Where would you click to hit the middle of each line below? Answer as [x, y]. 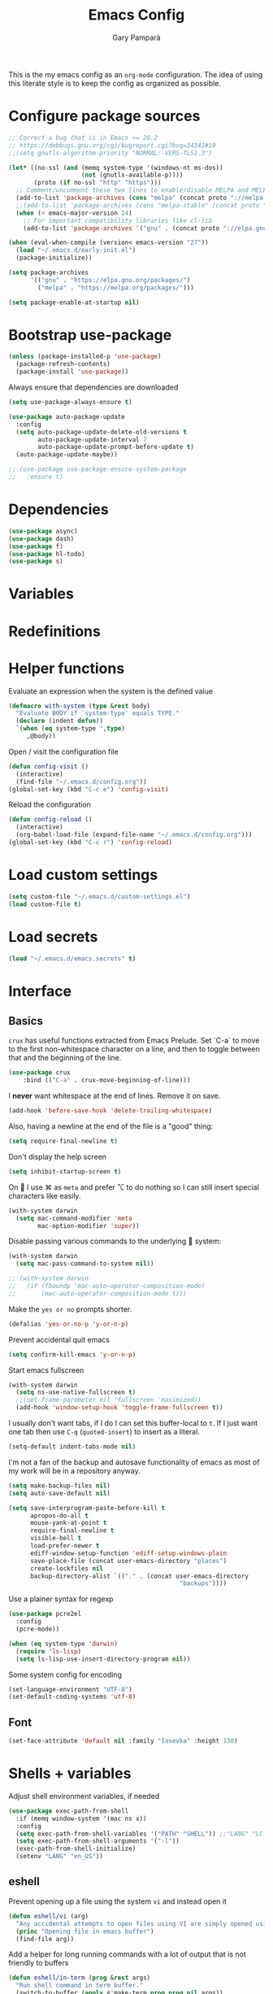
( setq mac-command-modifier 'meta [74, 1218]
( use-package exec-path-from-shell [69, 1811]
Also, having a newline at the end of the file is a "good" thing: [111, 1126]
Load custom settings [83, 875]
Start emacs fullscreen [46, 1370]
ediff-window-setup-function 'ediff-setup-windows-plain [128, 1553]
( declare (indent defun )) [60, 721]
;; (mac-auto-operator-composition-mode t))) [97, 1293]
